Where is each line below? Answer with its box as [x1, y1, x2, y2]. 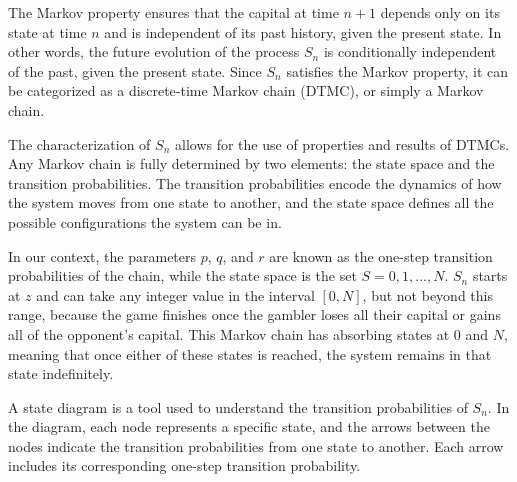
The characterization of [8, 133, 151, 154]
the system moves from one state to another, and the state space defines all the [8, 192, 494, 213]
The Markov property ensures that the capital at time [8, 2, 339, 22]
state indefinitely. [8, 363, 114, 384]
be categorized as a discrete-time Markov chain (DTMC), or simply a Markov [8, 80, 484, 101]
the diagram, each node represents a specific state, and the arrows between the [8, 416, 490, 437]
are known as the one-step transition [269, 245, 493, 266]
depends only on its [380, 2, 500, 22]
